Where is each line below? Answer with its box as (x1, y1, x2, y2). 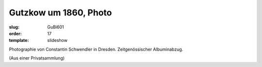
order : (9, 30, 22, 36)
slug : (9, 24, 19, 30)
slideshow (47, 38, 68, 43)
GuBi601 (47, 24, 64, 30)
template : (9, 38, 29, 43)
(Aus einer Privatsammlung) (9, 55, 65, 61)
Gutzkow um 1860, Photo (9, 7, 112, 18)
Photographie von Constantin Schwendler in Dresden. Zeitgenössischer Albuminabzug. (9, 46, 183, 52)
